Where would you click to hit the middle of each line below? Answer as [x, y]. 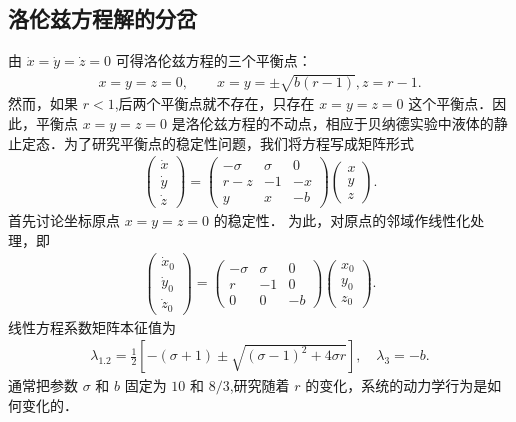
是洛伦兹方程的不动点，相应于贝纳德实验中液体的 [332, 122]
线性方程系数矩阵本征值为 [92, 326]
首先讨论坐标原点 [64, 220]
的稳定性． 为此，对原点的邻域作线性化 [342, 220]
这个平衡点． [450, 103]
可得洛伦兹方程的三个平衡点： [213, 60]
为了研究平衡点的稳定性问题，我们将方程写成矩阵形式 [238, 142]
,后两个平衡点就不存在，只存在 [214, 103]
